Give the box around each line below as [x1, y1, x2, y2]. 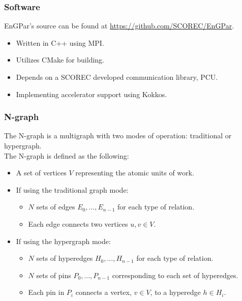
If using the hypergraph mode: [16, 235, 111, 246]
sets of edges [36, 201, 75, 212]
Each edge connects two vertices [28, 218, 128, 229]
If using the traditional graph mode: [16, 184, 129, 195]
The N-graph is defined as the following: [4, 150, 129, 161]
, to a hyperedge [150, 287, 201, 297]
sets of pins [36, 269, 71, 280]
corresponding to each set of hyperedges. [112, 269, 238, 280]
